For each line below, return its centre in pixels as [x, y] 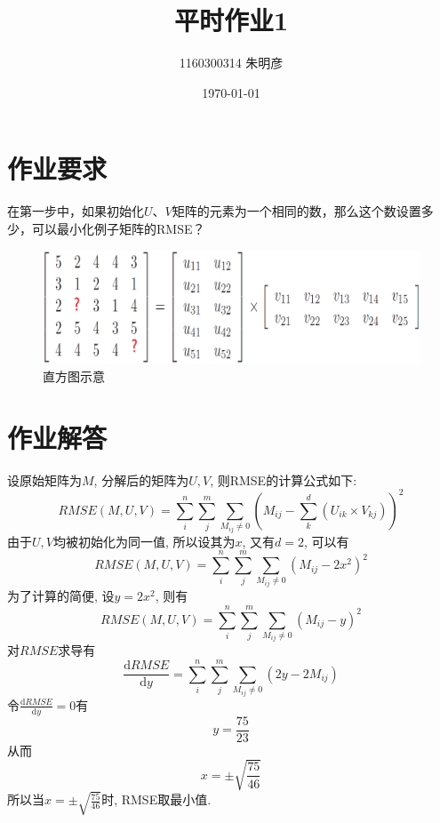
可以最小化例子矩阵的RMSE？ [118, 228]
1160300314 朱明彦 [231, 63]
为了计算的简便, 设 [61, 596]
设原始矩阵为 [44, 479]
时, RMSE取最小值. [156, 799]
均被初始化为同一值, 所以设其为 [144, 541]
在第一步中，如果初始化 [76, 211]
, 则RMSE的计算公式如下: [284, 479]
